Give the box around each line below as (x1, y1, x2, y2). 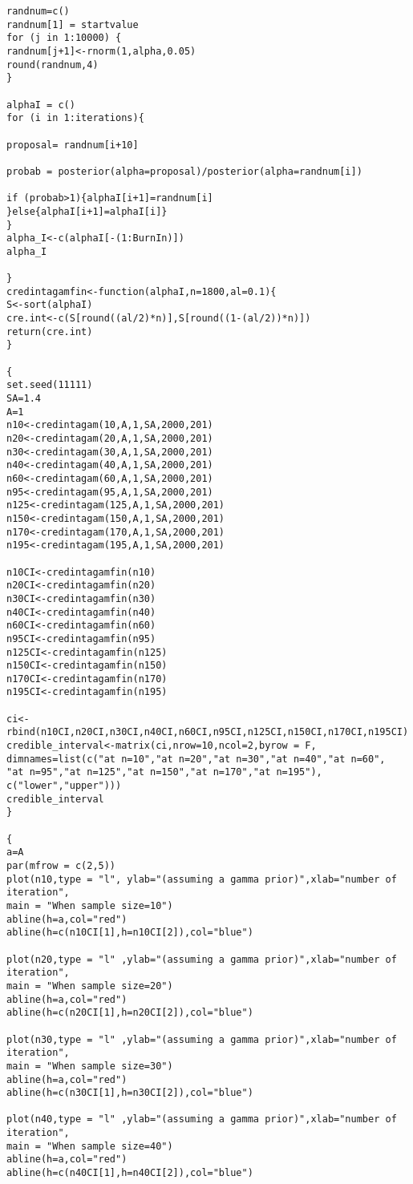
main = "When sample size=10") (6, 899, 173, 911)
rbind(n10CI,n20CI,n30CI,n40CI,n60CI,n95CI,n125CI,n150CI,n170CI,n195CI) (6, 726, 409, 738)
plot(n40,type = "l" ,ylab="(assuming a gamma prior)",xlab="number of (6, 1113, 397, 1125)
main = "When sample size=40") (6, 1140, 173, 1152)
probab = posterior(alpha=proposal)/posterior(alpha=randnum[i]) (6, 165, 362, 177)
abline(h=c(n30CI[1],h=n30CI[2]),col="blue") (6, 1087, 253, 1099)
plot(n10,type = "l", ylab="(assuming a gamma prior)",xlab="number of (6, 873, 397, 885)
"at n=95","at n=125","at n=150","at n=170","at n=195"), (6, 766, 322, 778)
